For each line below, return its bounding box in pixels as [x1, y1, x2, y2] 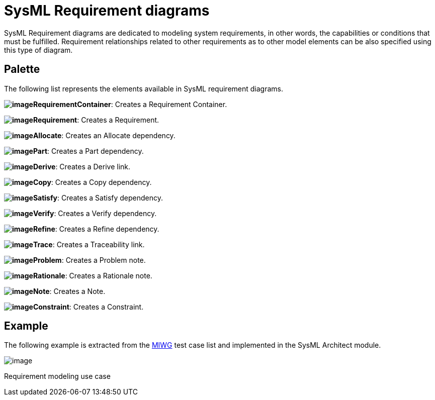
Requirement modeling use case [4, 372, 111, 381]
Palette [4, 63, 40, 76]
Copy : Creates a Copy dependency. [33, 177, 152, 186]
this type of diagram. [4, 45, 73, 54]
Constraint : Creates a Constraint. [33, 302, 144, 311]
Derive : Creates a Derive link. [33, 162, 131, 171]
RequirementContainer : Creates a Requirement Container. [33, 99, 227, 109]
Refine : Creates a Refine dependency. [33, 224, 159, 233]
